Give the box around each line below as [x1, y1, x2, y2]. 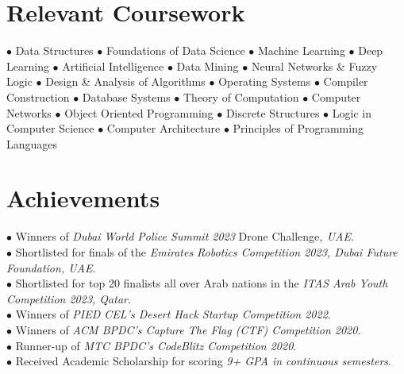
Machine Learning [257, 42, 345, 59]
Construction [6, 88, 70, 105]
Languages [6, 135, 58, 152]
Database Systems [82, 88, 171, 105]
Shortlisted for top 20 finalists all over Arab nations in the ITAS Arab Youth [15, 275, 388, 291]
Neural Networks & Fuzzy [251, 57, 378, 74]
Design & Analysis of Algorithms [45, 73, 206, 90]
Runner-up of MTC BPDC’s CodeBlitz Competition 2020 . [15, 337, 297, 353]
